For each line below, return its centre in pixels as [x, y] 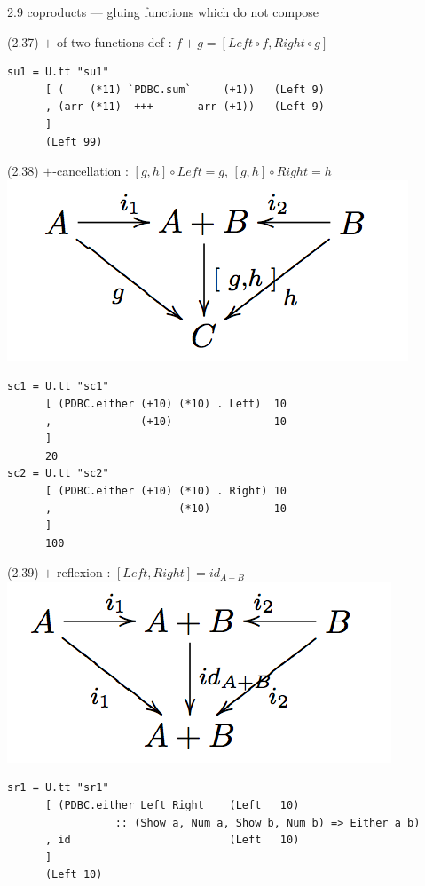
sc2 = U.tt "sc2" [58, 474]
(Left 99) [74, 142]
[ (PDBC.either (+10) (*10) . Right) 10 [165, 490]
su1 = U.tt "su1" [58, 72]
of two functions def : [114, 41]
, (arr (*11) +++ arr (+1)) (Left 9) [185, 107]
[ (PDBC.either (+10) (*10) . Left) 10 [165, 403]
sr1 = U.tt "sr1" [58, 788]
